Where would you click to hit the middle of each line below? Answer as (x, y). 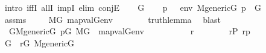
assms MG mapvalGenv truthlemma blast (112, 19)
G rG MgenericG (40, 42)
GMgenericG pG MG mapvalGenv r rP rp (129, 31)
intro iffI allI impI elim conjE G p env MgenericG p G (133, 7)
